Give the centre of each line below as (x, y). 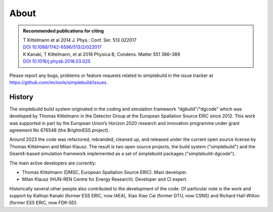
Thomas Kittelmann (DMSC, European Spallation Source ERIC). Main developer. (105, 172)
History (21, 97)
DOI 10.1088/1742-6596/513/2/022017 (62, 47)
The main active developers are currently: (53, 163)
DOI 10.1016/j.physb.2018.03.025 (57, 61)
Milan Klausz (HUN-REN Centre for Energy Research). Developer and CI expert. (105, 179)
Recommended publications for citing (63, 31)
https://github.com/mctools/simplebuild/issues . (59, 82)
